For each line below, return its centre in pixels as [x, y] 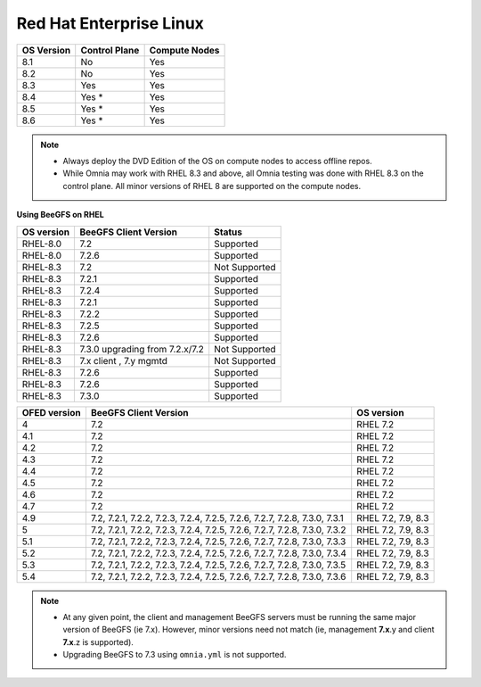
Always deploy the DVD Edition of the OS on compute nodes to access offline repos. [218, 161]
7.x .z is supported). [98, 641]
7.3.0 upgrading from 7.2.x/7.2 [142, 349]
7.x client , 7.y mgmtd [124, 360]
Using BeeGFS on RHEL [60, 215]
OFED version [51, 412]
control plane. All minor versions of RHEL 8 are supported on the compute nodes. [212, 186]
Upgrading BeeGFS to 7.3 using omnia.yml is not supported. [175, 655]
